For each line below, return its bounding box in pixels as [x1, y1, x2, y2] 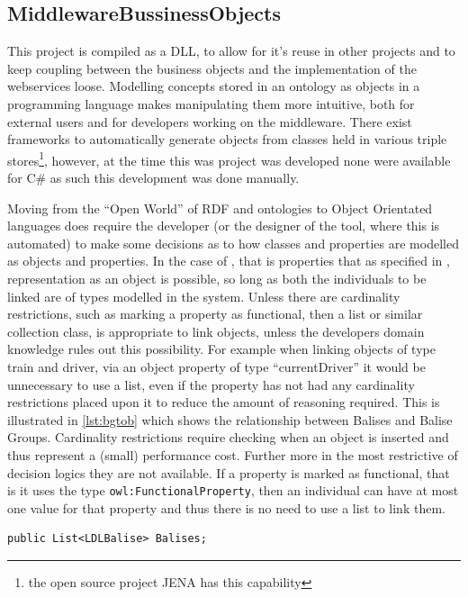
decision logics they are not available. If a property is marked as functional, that [7, 463, 450, 482]
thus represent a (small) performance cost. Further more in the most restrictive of [7, 445, 458, 464]
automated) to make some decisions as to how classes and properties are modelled [7, 233, 459, 252]
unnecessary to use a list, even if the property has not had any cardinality [7, 375, 415, 393]
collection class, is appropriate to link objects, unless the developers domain [7, 321, 425, 340]
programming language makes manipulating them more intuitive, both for [7, 94, 415, 113]
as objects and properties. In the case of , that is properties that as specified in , [7, 251, 450, 270]
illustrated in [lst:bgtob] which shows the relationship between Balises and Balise [7, 410, 453, 429]
